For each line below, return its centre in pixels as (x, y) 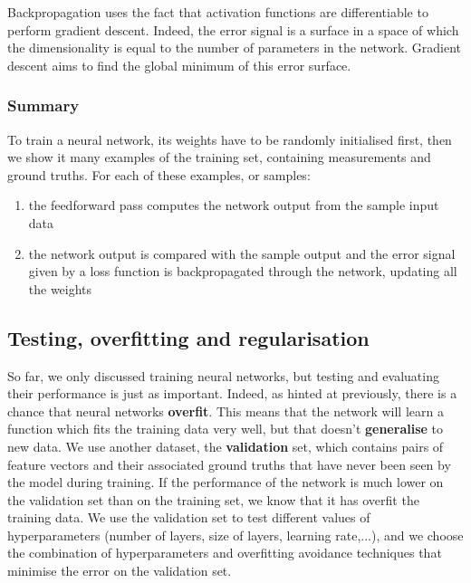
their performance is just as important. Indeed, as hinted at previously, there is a (232, 393)
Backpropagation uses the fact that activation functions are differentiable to (218, 12)
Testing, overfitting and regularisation (188, 337)
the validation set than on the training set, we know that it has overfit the (213, 499)
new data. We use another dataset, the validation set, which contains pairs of (226, 446)
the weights (60, 288)
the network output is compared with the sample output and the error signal (242, 253)
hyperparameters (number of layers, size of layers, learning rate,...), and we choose (235, 535)
